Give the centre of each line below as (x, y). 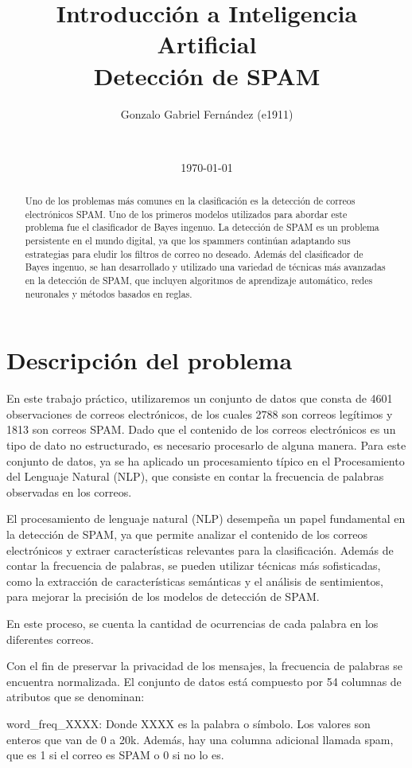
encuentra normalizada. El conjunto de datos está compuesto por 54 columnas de (204, 681)
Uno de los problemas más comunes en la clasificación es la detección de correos (190, 201)
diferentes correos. (50, 639)
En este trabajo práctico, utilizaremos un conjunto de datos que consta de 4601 (200, 398)
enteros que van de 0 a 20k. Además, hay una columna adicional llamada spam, (200, 739)
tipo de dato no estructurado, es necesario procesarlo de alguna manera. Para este (206, 445)
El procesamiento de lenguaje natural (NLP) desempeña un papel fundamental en (206, 518)
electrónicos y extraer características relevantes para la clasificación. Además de (200, 550)
